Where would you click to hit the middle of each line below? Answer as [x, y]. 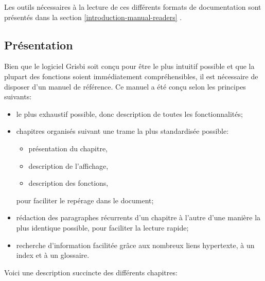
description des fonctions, [68, 183]
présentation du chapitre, [68, 148]
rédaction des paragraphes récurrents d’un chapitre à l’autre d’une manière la [138, 217]
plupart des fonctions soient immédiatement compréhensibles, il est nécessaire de [131, 76]
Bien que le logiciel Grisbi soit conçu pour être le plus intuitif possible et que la [129, 66]
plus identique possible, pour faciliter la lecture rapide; [102, 227]
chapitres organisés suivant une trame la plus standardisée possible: [122, 131]
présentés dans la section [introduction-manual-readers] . [93, 17]
